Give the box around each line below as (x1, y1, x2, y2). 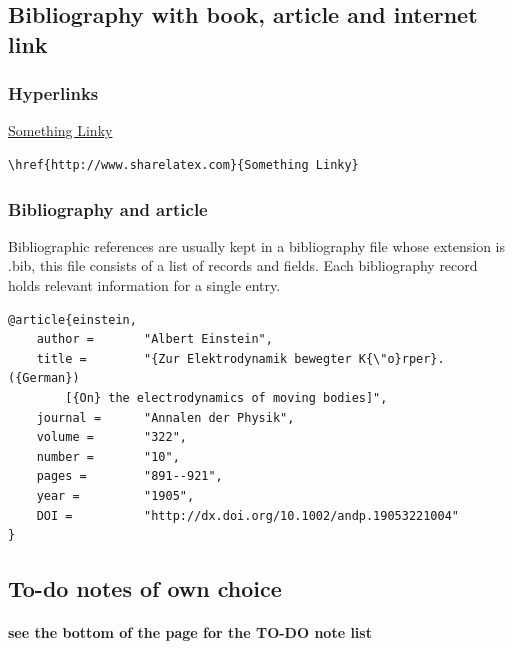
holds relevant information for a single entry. (8, 274, 281, 295)
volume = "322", (36, 430, 187, 445)
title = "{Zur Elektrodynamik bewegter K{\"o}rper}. (36, 351, 445, 366)
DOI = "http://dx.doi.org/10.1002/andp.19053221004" (36, 508, 460, 523)
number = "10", (36, 449, 180, 464)
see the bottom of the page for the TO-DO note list (8, 622, 372, 643)
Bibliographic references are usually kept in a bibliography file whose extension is (8, 235, 506, 256)
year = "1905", (36, 488, 195, 503)
